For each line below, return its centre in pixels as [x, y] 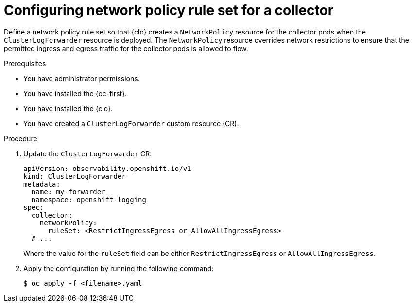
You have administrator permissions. [82, 78]
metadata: [42, 184]
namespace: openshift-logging [89, 199]
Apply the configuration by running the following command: [119, 268]
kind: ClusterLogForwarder [75, 176]
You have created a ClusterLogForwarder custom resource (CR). [131, 123]
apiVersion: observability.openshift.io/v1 [107, 168]
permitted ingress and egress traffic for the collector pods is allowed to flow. [126, 48]
